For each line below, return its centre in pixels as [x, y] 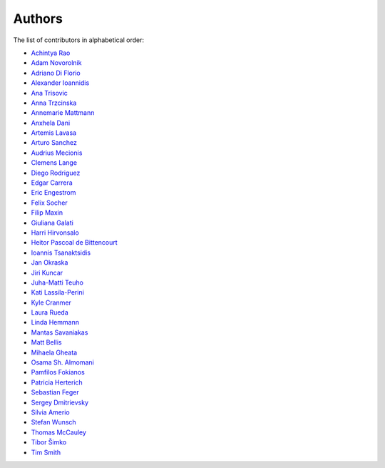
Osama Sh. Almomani [62, 362]
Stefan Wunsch [53, 422]
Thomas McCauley [59, 432]
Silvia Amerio [51, 412]
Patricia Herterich [57, 382]
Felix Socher [49, 203]
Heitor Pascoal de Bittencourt [74, 243]
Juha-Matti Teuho [57, 283]
